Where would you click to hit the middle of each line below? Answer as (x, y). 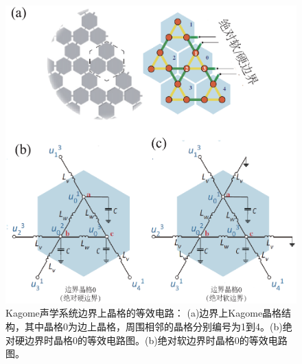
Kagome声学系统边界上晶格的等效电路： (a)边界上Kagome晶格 (144, 313)
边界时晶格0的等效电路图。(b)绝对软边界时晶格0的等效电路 (156, 340)
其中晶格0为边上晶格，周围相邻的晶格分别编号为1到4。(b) (153, 326)
